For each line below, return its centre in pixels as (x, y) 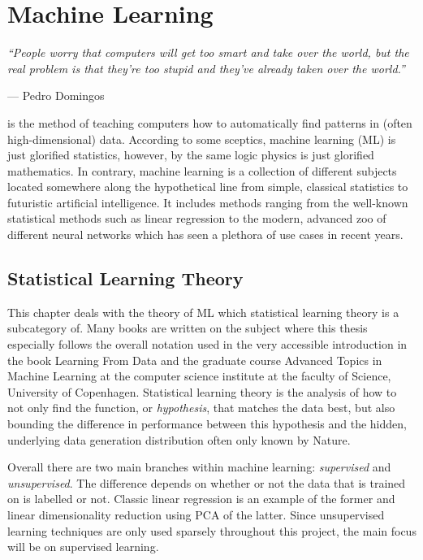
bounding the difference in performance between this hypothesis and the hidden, (207, 424)
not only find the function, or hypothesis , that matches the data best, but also (201, 408)
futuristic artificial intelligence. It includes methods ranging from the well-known (208, 202)
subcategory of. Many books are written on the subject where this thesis (188, 328)
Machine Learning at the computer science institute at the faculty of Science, (199, 376)
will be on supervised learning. (83, 547)
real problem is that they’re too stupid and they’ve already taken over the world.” (206, 68)
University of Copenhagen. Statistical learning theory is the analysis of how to (202, 391)
